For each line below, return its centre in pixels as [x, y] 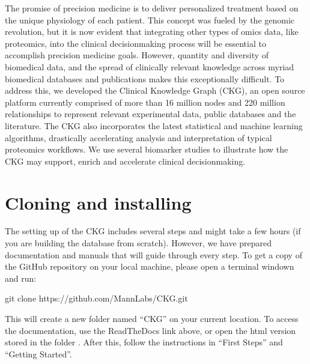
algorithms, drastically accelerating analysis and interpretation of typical [138, 137]
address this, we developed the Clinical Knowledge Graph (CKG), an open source [155, 90]
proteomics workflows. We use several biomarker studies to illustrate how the [147, 149]
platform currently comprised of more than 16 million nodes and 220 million [145, 102]
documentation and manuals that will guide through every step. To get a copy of [153, 254]
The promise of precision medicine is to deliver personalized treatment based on [152, 8]
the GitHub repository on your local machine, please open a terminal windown [150, 266]
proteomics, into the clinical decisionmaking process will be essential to [135, 43]
